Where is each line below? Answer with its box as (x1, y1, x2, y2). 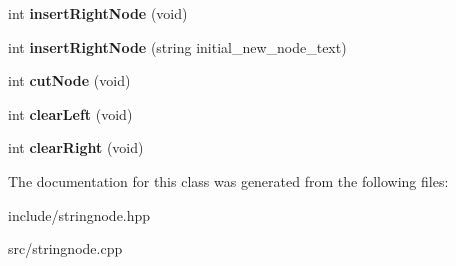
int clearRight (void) (8, 137, 144, 158)
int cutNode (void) (8, 70, 131, 91)
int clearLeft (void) (8, 103, 133, 124)
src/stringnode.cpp (8, 238, 123, 259)
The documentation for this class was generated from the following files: (8, 170, 449, 191)
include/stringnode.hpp (8, 204, 151, 225)
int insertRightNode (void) (8, 3, 188, 23)
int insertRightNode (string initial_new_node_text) (8, 36, 347, 57)
